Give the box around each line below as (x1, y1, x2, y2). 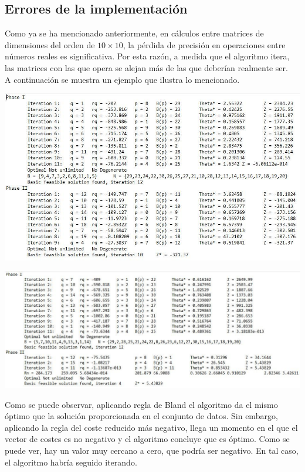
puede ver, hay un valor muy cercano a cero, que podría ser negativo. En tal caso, (5, 444, 299, 456)
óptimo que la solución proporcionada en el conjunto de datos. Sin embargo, (5, 410, 278, 422)
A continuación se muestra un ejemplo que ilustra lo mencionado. (5, 73, 240, 85)
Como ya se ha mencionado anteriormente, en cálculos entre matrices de (5, 27, 264, 39)
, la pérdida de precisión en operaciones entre (123, 38, 286, 51)
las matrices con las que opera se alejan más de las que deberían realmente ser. (5, 61, 288, 73)
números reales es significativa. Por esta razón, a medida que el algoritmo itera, (5, 50, 290, 62)
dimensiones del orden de (5, 38, 95, 51)
